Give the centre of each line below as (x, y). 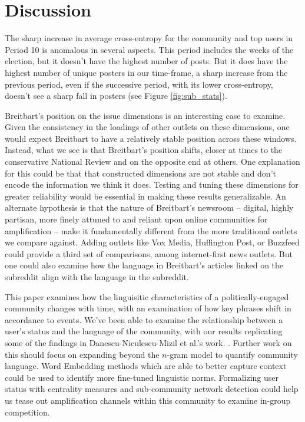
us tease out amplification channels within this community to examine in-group (148, 400)
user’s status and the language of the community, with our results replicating (144, 331)
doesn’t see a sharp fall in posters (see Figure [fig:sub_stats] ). (116, 96)
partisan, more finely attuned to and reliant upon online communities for (136, 219)
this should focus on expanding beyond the (82, 354)
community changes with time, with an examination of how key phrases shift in (148, 308)
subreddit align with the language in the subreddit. (97, 277)
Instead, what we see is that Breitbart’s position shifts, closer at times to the (144, 150)
